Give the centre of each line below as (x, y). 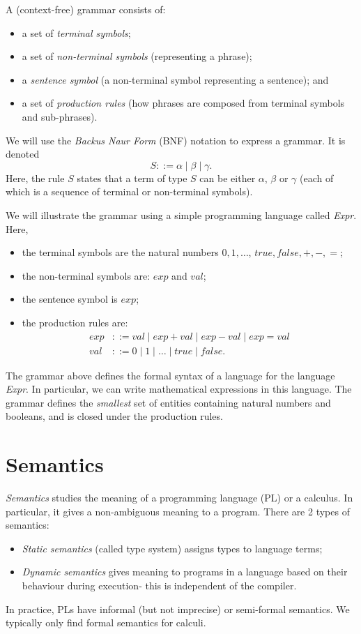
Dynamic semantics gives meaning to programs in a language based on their (185, 572)
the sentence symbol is (70, 299)
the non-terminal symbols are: (86, 275)
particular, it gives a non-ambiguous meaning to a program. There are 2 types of (178, 511)
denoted (23, 154)
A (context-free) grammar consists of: (86, 9)
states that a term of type (132, 178)
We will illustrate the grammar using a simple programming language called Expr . (181, 214)
